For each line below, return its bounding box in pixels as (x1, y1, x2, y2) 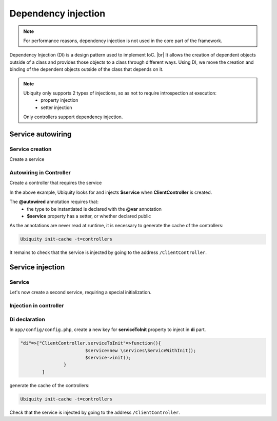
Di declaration (9, 316, 46, 323)
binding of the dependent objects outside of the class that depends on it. (9, 66, 164, 72)
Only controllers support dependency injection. (23, 114, 123, 120)
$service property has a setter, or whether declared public (27, 213, 151, 219)
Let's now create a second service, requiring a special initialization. (9, 289, 152, 296)
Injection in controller (9, 302, 64, 309)
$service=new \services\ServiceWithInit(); (85, 347, 196, 353)
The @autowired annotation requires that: (9, 198, 99, 205)
